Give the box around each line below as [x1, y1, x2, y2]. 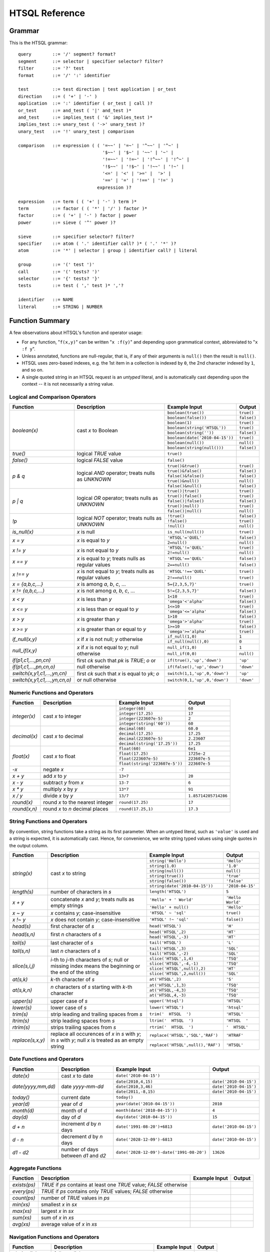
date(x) [12, 1072, 30, 1079]
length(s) [12, 888, 33, 895]
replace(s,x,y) [12, 1037, 45, 1044]
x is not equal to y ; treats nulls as [76, 568, 154, 575]
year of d [60, 1100, 82, 1107]
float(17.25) [118, 751, 148, 756]
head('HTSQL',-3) [149, 934, 189, 940]
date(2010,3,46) [115, 1084, 153, 1089]
